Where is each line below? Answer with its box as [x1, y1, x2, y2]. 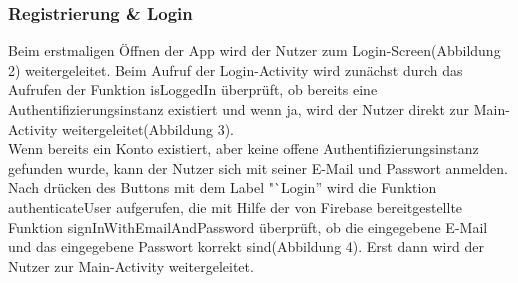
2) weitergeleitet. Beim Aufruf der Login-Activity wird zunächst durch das [8, 59, 463, 80]
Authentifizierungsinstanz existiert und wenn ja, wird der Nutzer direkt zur [8, 99, 469, 119]
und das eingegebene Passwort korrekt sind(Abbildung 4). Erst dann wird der [8, 236, 484, 257]
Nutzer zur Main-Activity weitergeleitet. [8, 255, 254, 276]
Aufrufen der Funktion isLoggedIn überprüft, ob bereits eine [8, 79, 378, 100]
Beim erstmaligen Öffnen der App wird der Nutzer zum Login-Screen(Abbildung [8, 40, 501, 61]
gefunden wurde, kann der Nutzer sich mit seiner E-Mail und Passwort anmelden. [8, 157, 508, 178]
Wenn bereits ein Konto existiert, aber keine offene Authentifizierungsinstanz [8, 138, 479, 159]
